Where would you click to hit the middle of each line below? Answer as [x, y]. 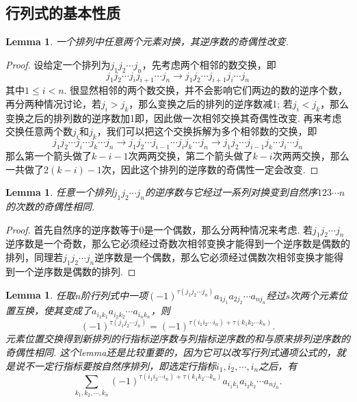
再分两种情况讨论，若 [53, 103]
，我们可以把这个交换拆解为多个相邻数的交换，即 [207, 131]
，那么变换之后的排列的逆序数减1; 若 [211, 103]
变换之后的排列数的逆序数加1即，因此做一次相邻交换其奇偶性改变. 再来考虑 [174, 117]
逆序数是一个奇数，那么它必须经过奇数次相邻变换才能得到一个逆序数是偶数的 [178, 243]
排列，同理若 [34, 256]
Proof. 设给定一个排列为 [58, 64]
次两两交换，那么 [311, 155]
